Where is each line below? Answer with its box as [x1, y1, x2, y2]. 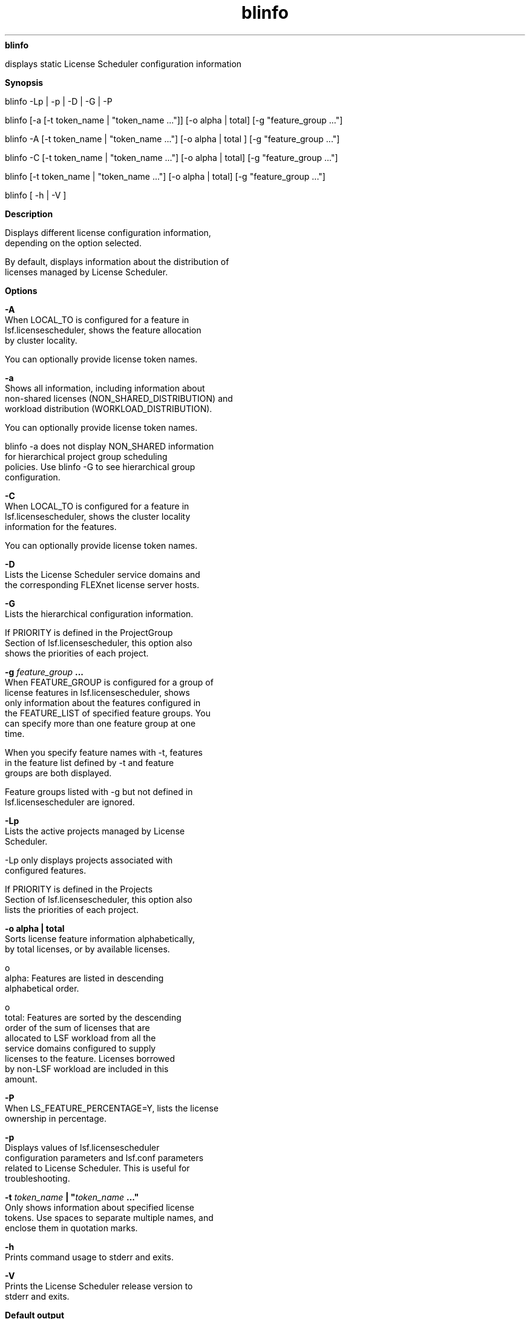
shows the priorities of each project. [5, 647, 149, 658]
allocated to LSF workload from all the [5, 1032, 156, 1043]
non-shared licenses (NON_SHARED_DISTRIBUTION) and [5, 393, 233, 404]
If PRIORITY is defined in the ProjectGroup [5, 627, 173, 638]
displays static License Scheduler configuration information [5, 58, 242, 69]
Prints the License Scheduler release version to [5, 1280, 193, 1291]
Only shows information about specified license [5, 1202, 194, 1213]
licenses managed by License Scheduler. [5, 266, 168, 277]
